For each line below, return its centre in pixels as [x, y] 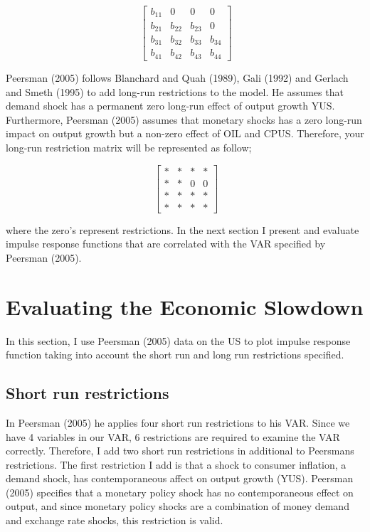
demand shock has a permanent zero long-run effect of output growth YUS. [170, 106]
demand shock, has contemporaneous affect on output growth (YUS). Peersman [180, 478]
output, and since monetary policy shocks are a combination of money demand [178, 506]
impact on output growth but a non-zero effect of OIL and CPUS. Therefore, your [185, 133]
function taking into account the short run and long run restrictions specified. [175, 355]
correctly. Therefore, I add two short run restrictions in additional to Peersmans [180, 451]
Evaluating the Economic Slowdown [185, 306]
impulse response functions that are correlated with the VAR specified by [166, 244]
